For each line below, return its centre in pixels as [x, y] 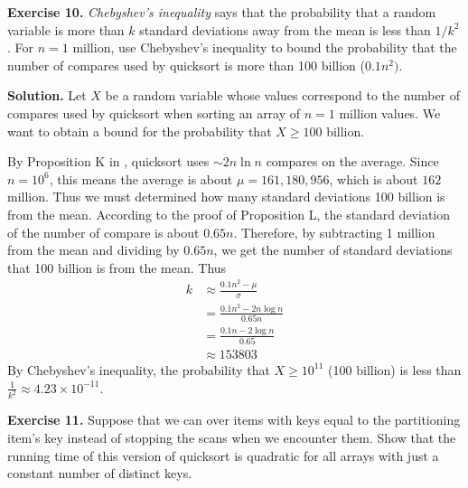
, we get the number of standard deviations [333, 250]
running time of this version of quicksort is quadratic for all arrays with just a [223, 455]
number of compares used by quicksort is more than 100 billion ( [186, 65]
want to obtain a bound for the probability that [140, 131]
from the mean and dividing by [94, 250]
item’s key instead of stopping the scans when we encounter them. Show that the [232, 437]
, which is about [374, 178]
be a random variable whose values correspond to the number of [283, 95]
